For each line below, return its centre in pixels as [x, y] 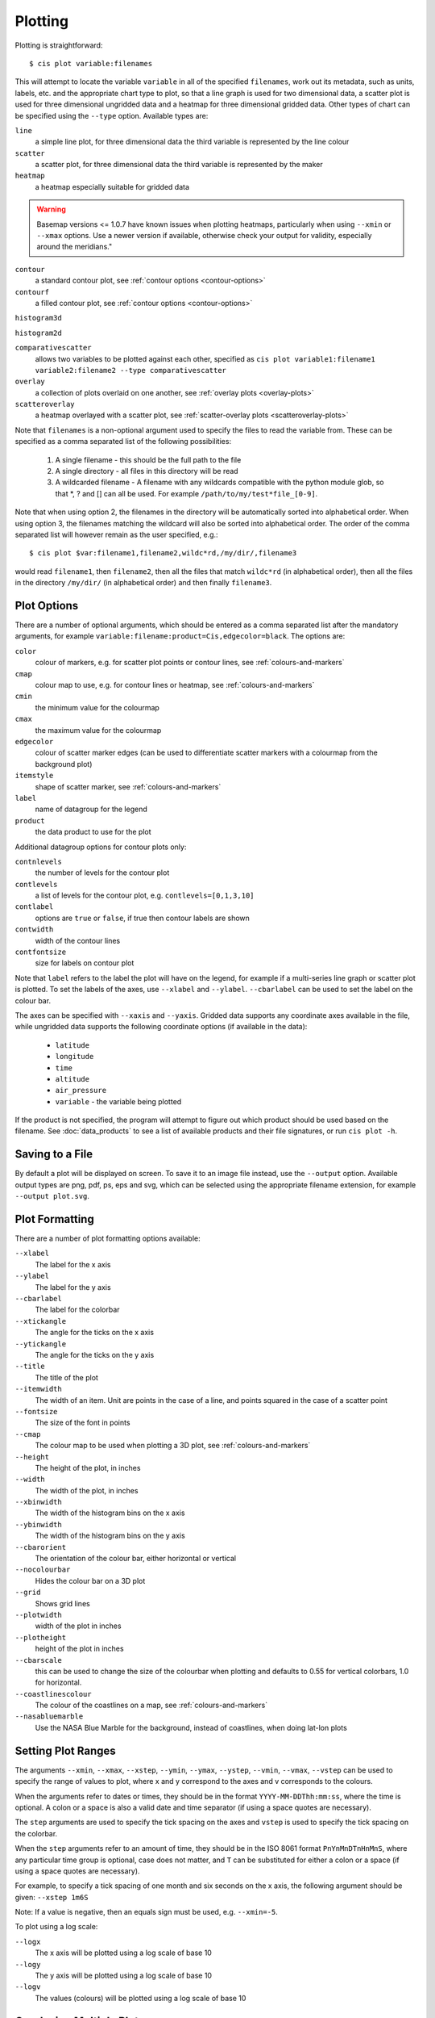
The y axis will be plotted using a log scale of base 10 [124, 1976]
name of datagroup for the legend [91, 809]
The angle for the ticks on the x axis [95, 1333]
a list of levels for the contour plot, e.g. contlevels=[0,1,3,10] [145, 895]
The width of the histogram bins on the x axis [110, 1513]
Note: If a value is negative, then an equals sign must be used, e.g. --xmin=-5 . [146, 1912]
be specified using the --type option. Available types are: [112, 115]
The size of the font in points [83, 1423]
